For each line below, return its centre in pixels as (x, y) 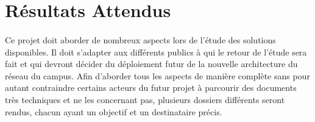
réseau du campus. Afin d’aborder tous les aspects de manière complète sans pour (157, 75)
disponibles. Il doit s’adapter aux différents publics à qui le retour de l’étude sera (156, 52)
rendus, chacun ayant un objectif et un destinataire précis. (114, 111)
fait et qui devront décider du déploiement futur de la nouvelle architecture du (151, 64)
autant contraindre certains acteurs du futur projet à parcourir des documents (151, 88)
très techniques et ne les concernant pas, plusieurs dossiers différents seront (145, 99)
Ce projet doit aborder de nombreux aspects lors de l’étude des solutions (140, 39)
